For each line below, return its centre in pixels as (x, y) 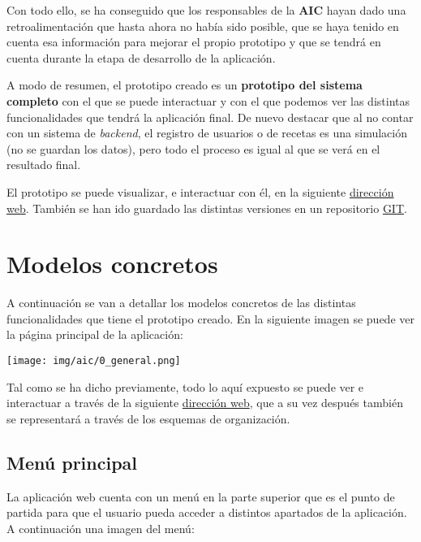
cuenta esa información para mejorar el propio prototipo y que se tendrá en (194, 42)
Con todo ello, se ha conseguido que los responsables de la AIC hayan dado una (206, 10)
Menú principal (72, 462)
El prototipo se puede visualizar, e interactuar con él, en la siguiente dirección (200, 191)
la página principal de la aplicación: (95, 334)
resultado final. (44, 165)
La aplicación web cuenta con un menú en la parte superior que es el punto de (201, 496)
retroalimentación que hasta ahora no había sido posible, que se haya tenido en (203, 26)
